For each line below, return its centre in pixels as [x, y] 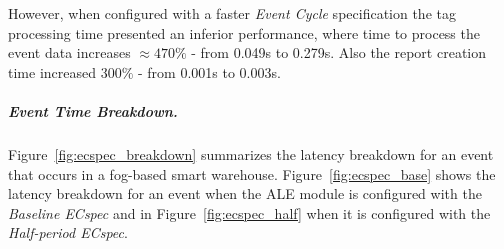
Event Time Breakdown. [93, 110]
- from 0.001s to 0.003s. [209, 71]
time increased [52, 71]
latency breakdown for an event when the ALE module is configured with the [245, 193]
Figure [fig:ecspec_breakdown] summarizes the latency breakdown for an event [251, 153]
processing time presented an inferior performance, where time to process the [244, 32]
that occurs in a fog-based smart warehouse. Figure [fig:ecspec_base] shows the [252, 173]
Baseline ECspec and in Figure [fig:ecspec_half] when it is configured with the [249, 212]
